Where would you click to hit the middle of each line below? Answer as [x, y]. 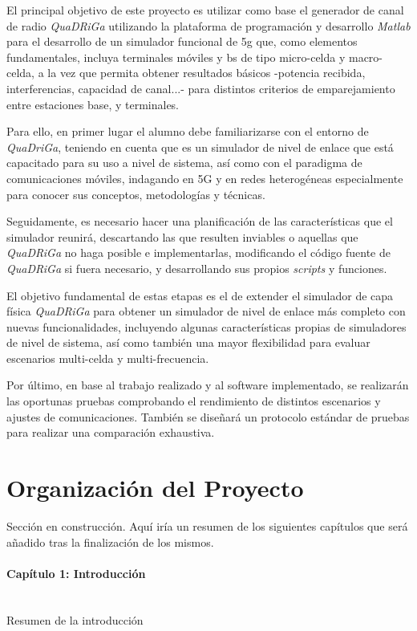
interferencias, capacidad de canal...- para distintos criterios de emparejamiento [201, 88]
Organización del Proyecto [155, 488]
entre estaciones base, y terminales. [93, 104]
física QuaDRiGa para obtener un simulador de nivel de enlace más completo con [206, 311]
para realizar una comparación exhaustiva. [111, 432]
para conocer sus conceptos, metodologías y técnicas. [136, 194]
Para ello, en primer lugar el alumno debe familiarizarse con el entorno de [188, 131]
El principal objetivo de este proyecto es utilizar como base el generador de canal [205, 10]
